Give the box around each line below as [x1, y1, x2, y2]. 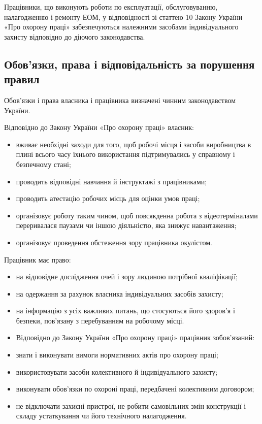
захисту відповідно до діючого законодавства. [4, 31, 145, 42]
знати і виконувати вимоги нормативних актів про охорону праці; [16, 349, 218, 360]
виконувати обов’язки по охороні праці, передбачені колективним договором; [16, 383, 254, 394]
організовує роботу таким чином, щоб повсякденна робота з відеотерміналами [16, 210, 258, 220]
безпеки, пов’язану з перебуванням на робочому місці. [16, 315, 184, 325]
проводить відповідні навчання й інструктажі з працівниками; [16, 176, 207, 186]
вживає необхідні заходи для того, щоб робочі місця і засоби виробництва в [16, 139, 251, 149]
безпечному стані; [16, 158, 71, 169]
